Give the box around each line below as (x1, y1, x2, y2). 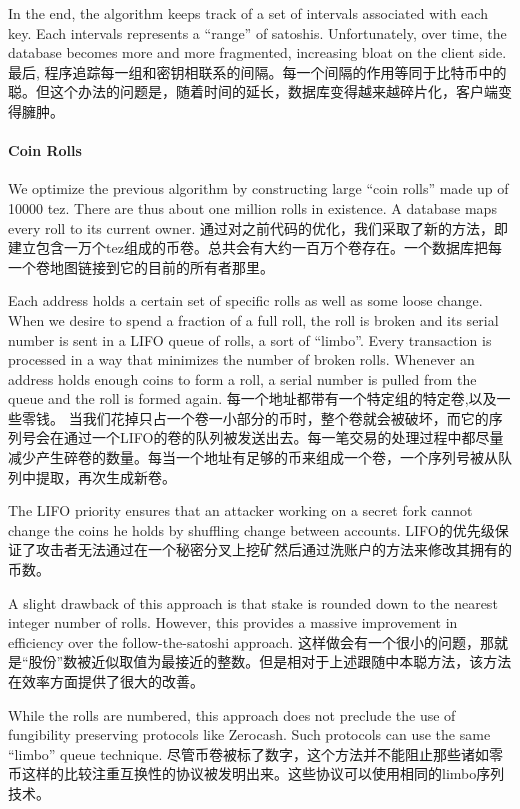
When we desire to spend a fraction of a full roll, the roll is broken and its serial (8, 309, 499, 330)
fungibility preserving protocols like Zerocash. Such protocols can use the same (8, 724, 491, 745)
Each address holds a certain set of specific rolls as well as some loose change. (8, 290, 483, 311)
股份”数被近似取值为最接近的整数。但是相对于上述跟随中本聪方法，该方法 (28, 651, 512, 672)
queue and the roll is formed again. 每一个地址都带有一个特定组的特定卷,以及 (8, 388, 497, 409)
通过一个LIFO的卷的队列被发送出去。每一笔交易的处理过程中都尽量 (63, 427, 504, 448)
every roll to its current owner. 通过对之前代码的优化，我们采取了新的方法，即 (8, 217, 508, 238)
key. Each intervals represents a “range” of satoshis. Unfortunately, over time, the (8, 22, 507, 43)
